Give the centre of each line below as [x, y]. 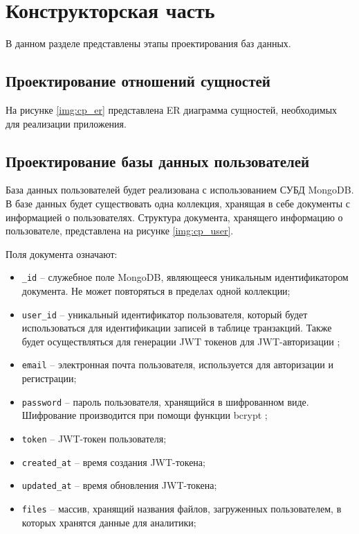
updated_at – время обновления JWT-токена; [119, 485]
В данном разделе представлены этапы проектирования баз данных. [148, 43]
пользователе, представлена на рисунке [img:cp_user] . [120, 231]
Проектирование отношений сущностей [138, 81]
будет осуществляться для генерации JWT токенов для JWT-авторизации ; [181, 341]
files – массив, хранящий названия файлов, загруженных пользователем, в [182, 508]
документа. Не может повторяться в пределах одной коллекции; [156, 290]
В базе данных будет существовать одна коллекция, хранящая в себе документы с [178, 203]
